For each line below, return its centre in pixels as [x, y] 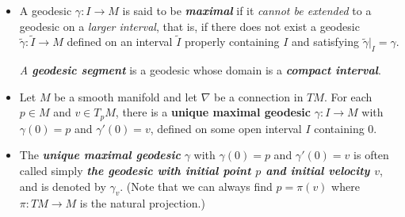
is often [371, 155]
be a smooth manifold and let [126, 96]
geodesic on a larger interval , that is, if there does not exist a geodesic [189, 26]
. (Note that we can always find [196, 186]
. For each [348, 96]
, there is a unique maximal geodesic [213, 112]
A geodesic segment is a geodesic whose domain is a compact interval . [200, 70]
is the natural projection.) [142, 203]
